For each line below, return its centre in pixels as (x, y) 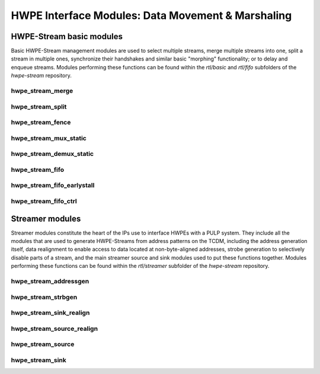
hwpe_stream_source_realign (54, 328)
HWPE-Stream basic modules (67, 36)
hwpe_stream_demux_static (52, 154)
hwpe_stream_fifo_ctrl (44, 201)
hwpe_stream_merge (42, 91)
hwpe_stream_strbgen (44, 297)
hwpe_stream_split (39, 107)
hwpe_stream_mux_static (49, 138)
